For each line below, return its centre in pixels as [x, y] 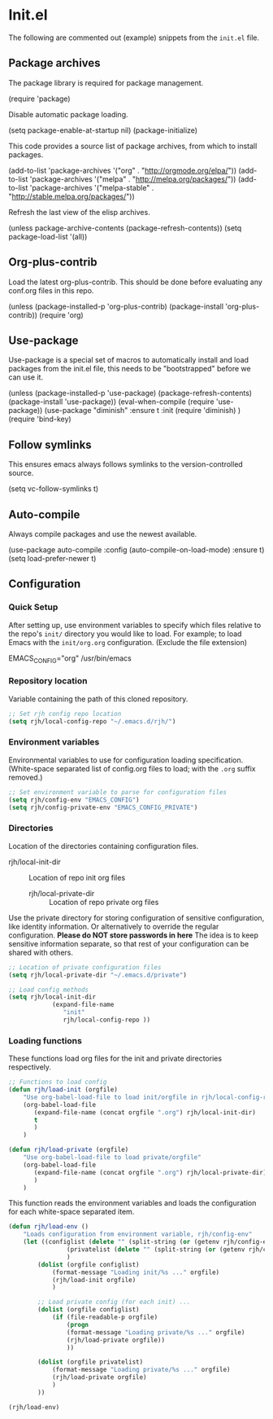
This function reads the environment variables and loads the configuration [132, 1203]
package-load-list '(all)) [48, 236]
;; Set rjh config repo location [65, 714]
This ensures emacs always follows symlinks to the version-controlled [126, 464]
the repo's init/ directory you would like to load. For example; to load [125, 634]
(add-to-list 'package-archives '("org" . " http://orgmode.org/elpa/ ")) [123, 170]
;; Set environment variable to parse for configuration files [118, 792]
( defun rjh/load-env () [49, 1227]
